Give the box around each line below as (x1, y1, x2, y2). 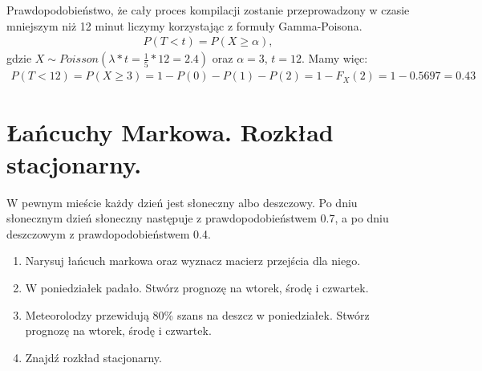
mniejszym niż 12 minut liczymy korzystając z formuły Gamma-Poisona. (6, 17, 363, 34)
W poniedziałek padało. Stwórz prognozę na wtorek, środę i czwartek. (25, 279, 369, 296)
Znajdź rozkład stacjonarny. (25, 349, 162, 365)
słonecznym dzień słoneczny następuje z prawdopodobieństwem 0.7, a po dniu (6, 210, 389, 226)
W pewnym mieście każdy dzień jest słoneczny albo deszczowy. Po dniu (6, 194, 358, 210)
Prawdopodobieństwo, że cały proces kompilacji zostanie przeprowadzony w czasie (6, 2, 410, 18)
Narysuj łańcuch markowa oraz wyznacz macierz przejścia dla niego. (25, 252, 361, 269)
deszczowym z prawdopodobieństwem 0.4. (6, 225, 211, 242)
